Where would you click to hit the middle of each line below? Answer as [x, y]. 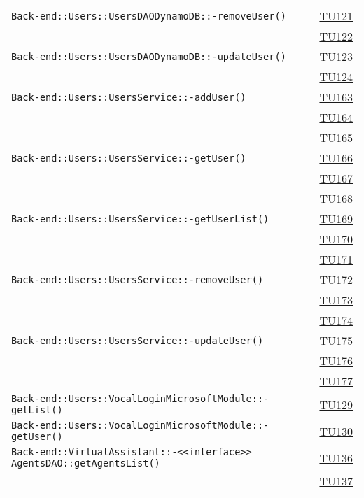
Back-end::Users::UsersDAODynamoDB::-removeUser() [149, 16]
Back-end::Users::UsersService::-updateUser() [138, 340]
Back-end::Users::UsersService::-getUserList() [140, 219]
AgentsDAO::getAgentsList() [86, 463]
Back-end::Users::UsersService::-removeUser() [138, 279]
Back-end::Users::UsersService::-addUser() [129, 97]
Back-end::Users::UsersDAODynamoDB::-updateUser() [149, 56]
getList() [37, 410]
